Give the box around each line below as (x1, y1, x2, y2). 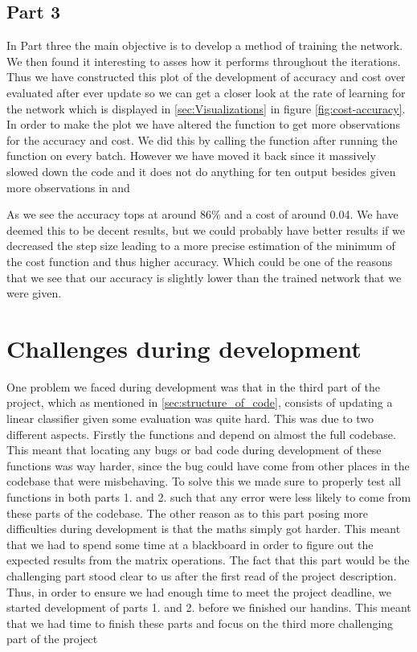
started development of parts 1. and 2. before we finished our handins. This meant (6, 599, 411, 616)
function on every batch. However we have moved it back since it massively (6, 147, 376, 164)
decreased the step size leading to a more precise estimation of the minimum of (6, 237, 395, 254)
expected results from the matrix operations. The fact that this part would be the (6, 552, 410, 568)
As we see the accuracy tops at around (6, 206, 197, 223)
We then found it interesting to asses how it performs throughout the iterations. (6, 52, 401, 69)
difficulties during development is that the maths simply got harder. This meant (6, 520, 401, 537)
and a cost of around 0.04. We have (224, 206, 399, 223)
